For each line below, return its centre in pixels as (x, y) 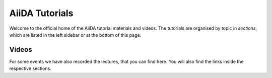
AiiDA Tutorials (41, 13)
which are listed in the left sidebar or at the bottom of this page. (75, 35)
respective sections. (30, 68)
